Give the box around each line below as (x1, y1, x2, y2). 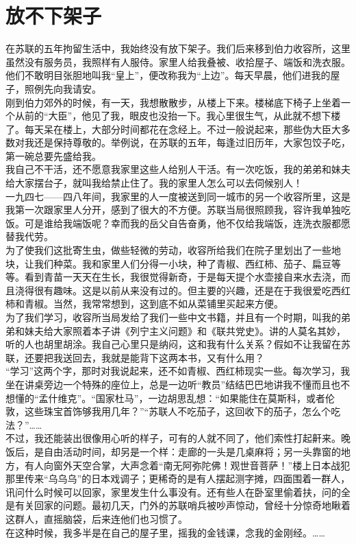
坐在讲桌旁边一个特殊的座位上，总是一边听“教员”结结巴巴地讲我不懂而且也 (5, 377, 341, 391)
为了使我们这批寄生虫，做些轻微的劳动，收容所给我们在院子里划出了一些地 (5, 243, 341, 257)
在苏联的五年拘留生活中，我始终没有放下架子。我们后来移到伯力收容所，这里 (5, 41, 351, 56)
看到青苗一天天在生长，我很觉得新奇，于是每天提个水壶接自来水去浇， (24, 270, 341, 284)
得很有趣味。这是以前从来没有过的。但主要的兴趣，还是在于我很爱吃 (24, 283, 331, 297)
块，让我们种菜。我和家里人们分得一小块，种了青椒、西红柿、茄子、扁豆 (5, 256, 331, 270)
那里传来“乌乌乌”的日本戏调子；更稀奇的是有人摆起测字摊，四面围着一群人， (5, 471, 351, 486)
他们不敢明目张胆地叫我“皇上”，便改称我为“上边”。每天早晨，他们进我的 (5, 68, 331, 82)
